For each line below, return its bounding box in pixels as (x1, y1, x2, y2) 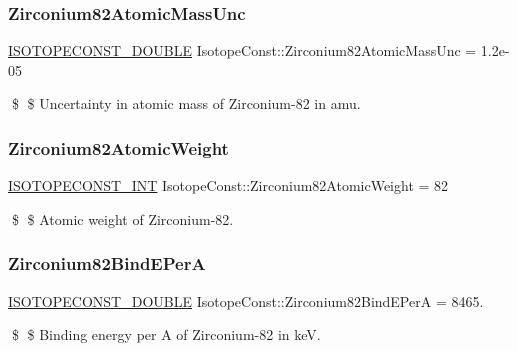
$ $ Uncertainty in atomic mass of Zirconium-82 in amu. (11, 93, 361, 114)
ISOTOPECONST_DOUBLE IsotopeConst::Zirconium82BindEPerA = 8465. (8, 290, 484, 311)
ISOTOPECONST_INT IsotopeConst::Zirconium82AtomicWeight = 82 (8, 175, 449, 196)
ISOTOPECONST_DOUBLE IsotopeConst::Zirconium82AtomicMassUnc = (8, 40, 477, 61)
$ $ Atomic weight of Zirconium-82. (11, 208, 234, 229)
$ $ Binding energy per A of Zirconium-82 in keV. (11, 324, 321, 345)
